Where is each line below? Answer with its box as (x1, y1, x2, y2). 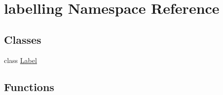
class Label (4, 55, 37, 65)
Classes (4, 32, 41, 47)
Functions (4, 79, 54, 94)
